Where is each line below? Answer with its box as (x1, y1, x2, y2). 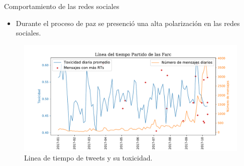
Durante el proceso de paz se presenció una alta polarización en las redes (16, 17, 240, 28)
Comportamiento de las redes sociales (4, 1, 119, 11)
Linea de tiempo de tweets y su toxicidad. (24, 152, 153, 163)
